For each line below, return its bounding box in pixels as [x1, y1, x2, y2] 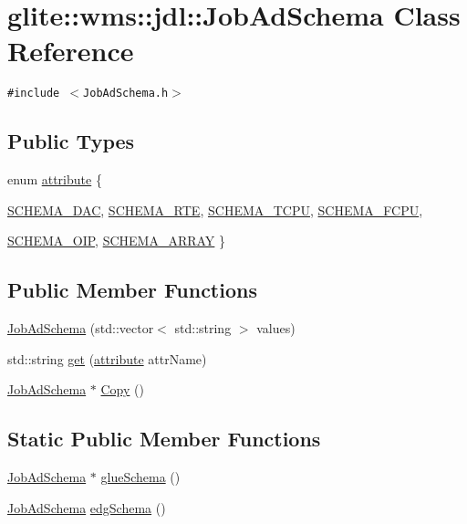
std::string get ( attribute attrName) [7, 349, 207, 368]
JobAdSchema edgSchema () [7, 498, 166, 517]
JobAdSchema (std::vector [7, 319, 154, 338]
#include [7, 87, 60, 100]
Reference [7, 32, 134, 69]
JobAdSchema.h [83, 87, 169, 100]
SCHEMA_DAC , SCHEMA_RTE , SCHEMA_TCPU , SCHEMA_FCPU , [7, 200, 423, 219]
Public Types [7, 127, 135, 155]
